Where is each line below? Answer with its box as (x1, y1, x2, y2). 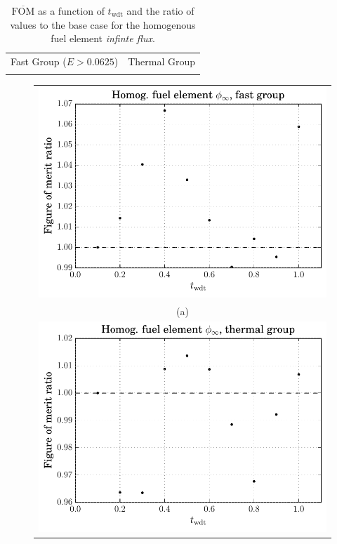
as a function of (37, 4, 105, 18)
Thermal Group (128, 54, 195, 69)
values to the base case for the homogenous (10, 17, 196, 32)
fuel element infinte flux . (51, 31, 155, 46)
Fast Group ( (11, 54, 67, 69)
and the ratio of (126, 4, 194, 18)
